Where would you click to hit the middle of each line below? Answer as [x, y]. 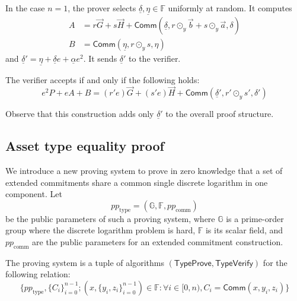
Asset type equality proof [85, 146]
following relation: [38, 274]
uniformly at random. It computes [230, 8]
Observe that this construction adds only [80, 114]
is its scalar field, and [244, 230]
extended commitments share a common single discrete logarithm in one [137, 182]
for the [275, 262]
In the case [25, 8]
